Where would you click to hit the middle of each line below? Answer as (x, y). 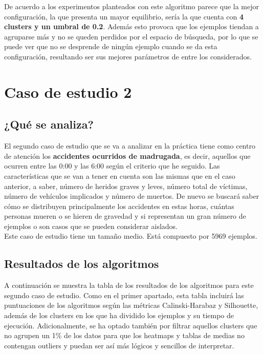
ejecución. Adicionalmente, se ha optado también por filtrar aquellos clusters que (131, 325)
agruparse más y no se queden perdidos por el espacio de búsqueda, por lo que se (131, 36)
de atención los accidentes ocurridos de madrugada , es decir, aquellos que (127, 155)
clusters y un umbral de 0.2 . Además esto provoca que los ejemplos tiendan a (131, 26)
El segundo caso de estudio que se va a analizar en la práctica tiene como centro (130, 146)
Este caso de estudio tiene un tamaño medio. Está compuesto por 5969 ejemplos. (131, 236)
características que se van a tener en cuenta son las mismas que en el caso (120, 175)
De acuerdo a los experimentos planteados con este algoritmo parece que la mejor (132, 6)
